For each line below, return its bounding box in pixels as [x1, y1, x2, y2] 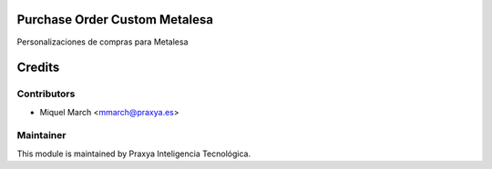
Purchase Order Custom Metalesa [16, 12, 214, 27]
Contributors [16, 87, 76, 100]
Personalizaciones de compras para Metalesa [16, 36, 189, 47]
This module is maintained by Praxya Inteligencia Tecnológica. [16, 148, 251, 159]
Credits [16, 60, 60, 75]
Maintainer [16, 129, 67, 142]
